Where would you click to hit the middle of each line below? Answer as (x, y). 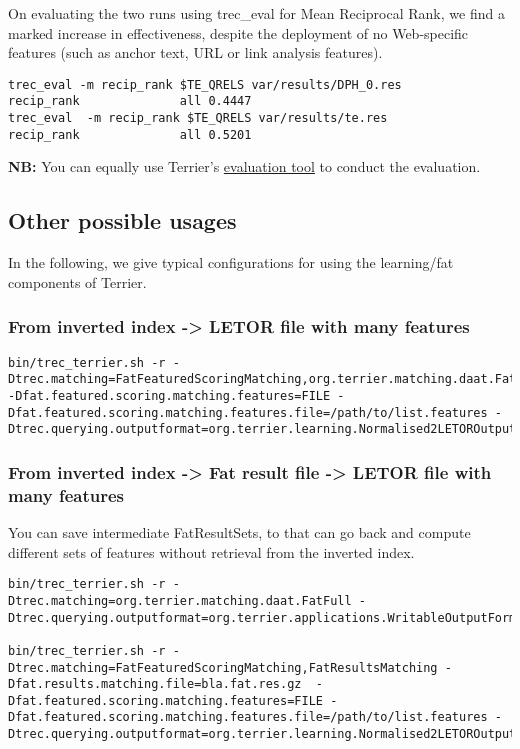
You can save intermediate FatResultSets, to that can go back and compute (239, 532)
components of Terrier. (77, 281)
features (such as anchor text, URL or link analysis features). (195, 52)
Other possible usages (122, 220)
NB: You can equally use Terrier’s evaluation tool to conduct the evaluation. (244, 166)
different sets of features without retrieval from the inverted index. (211, 551)
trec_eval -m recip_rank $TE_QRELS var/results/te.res (198, 118)
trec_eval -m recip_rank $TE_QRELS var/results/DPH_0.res (205, 84)
